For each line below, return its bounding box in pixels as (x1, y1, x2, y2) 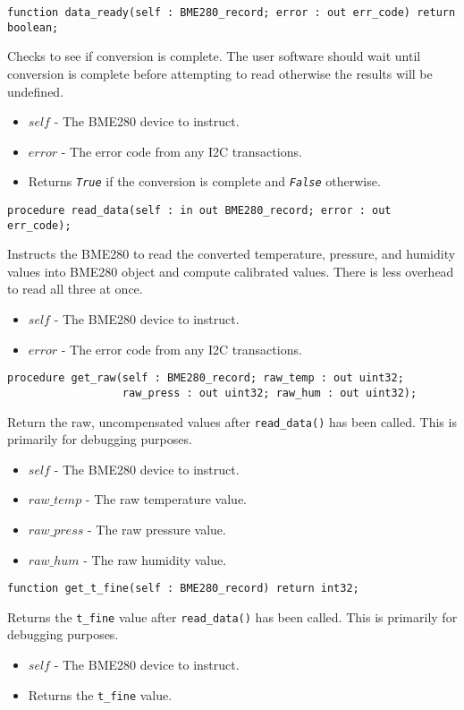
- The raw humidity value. (83, 550, 227, 569)
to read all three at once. (7, 279, 143, 298)
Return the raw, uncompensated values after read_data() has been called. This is (7, 412, 457, 431)
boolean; (7, 21, 59, 34)
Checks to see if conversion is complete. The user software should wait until (7, 47, 421, 65)
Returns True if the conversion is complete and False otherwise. (28, 172, 381, 191)
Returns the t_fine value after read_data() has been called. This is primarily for (7, 607, 458, 626)
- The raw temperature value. (85, 490, 247, 509)
